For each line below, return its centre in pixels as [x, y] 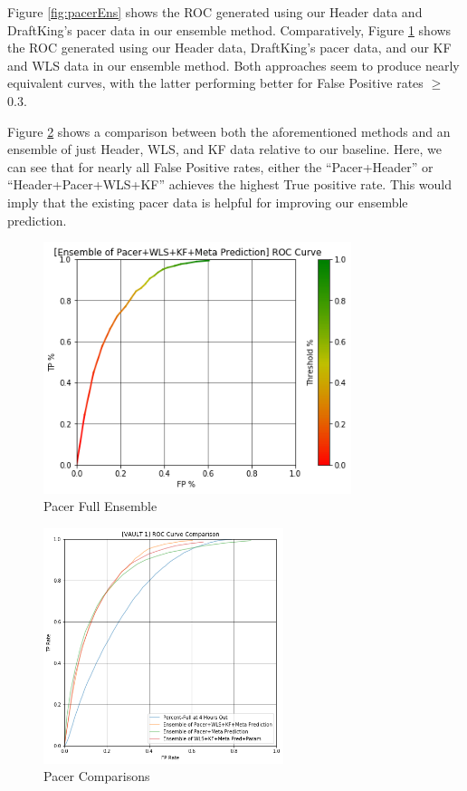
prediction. [37, 220]
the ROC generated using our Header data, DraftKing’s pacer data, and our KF [229, 48]
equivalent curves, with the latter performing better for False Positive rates [215, 83]
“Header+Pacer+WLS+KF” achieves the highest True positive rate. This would [230, 184]
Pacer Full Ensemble [100, 506]
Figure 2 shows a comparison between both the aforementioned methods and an [229, 131]
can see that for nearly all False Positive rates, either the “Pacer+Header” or [220, 166]
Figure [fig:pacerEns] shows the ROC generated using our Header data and [215, 12]
